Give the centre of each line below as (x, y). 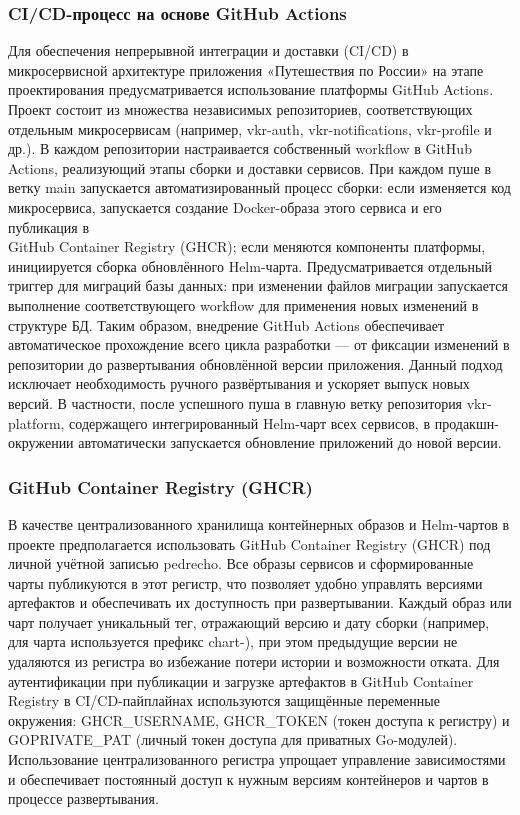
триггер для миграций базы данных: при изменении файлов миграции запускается (258, 285)
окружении (41, 442)
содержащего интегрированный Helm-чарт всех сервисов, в (250, 422)
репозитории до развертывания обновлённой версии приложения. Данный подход (255, 363)
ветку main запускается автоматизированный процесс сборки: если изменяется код (259, 187)
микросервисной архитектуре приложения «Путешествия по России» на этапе (246, 69)
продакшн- (466, 422)
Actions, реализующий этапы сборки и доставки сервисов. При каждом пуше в (250, 167)
